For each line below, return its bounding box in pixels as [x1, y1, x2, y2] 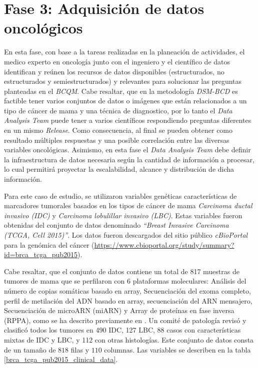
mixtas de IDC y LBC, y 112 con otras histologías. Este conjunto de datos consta [4, 334, 254, 345]
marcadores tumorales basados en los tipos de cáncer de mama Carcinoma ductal [4, 200, 252, 211]
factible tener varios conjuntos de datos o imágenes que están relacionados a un [4, 95, 247, 106]
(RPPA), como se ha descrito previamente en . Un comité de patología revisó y [4, 315, 246, 325]
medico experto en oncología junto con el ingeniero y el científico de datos [4, 56, 230, 66]
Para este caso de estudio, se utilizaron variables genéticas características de [4, 190, 237, 201]
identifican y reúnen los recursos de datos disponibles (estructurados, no [4, 66, 224, 76]
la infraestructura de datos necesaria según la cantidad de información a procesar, [4, 154, 254, 164]
